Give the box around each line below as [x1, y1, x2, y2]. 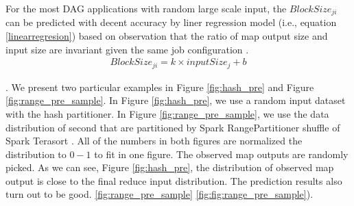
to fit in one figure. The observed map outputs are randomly [94, 146, 349, 161]
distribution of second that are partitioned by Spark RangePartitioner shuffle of [5, 120, 340, 134]
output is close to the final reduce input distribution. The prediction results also [5, 173, 342, 188]
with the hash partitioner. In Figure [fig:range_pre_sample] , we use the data [5, 106, 329, 120]
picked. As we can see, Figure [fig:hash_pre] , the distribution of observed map [5, 160, 334, 175]
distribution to [5, 146, 67, 161]
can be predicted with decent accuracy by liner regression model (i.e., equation [5, 15, 337, 29]
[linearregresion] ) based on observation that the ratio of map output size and [5, 29, 328, 43]
